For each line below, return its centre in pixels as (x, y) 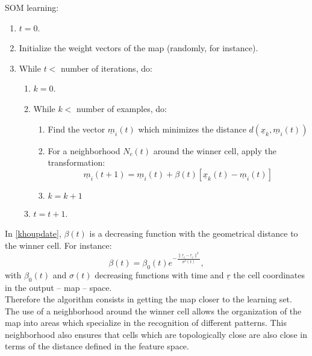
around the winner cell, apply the (215, 150)
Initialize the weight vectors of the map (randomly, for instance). (139, 48)
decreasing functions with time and (159, 274)
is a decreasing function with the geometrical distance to (194, 233)
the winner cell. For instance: (58, 245)
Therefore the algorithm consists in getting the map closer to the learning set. (148, 299)
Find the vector (76, 129)
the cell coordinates (269, 274)
